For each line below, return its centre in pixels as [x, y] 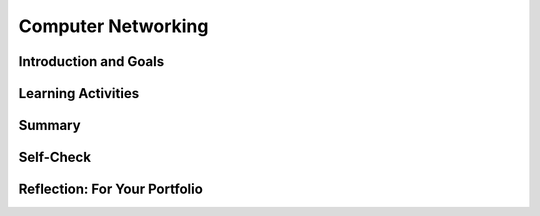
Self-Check [55, 157]
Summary [49, 125]
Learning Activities [79, 93]
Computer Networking [113, 26]
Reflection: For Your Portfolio [111, 189]
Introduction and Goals [91, 61]
